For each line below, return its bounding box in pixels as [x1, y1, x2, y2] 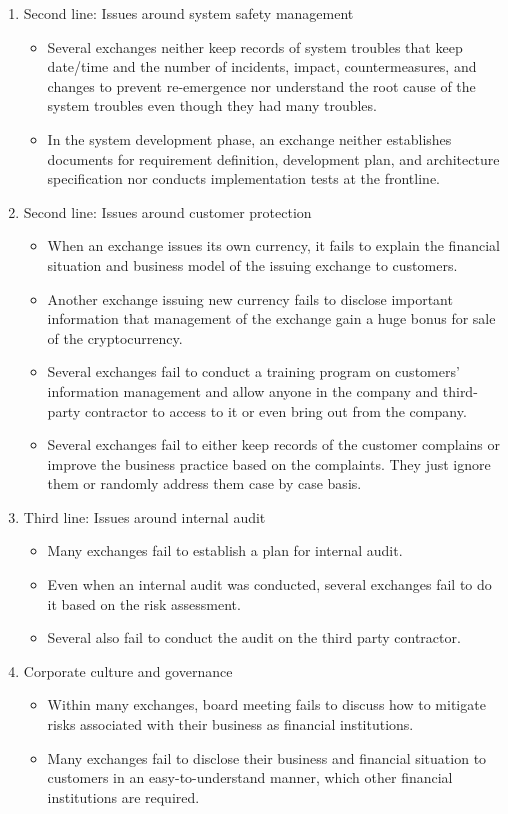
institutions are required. [47, 786, 200, 807]
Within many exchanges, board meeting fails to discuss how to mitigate [47, 694, 486, 715]
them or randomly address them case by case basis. [47, 473, 362, 494]
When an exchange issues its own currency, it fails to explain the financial [47, 235, 500, 256]
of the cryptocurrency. [47, 327, 183, 348]
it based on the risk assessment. [47, 593, 241, 614]
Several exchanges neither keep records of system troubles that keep [47, 36, 463, 57]
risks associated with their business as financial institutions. [47, 714, 414, 735]
